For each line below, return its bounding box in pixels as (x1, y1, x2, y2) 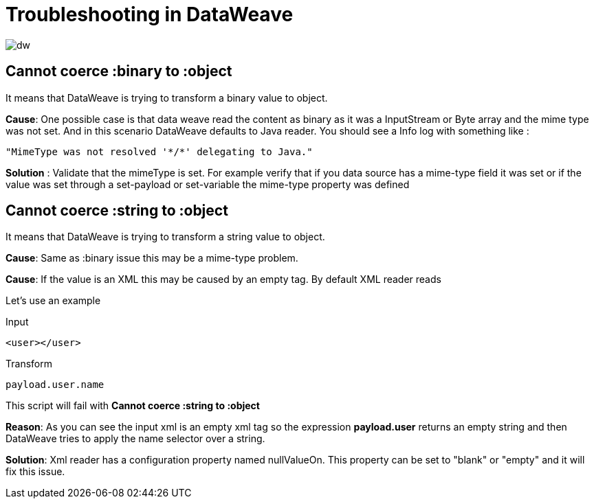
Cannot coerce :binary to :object (5, 62, 232, 80)
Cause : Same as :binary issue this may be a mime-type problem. (5, 252, 298, 264)
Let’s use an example (5, 295, 101, 307)
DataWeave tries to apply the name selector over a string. (5, 433, 265, 445)
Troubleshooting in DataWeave (5, 3, 294, 26)
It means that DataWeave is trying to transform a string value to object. (5, 231, 325, 243)
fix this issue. (5, 466, 65, 478)
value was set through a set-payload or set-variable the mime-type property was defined (5, 178, 410, 190)
